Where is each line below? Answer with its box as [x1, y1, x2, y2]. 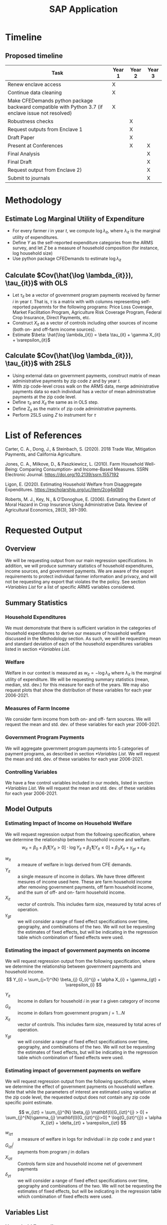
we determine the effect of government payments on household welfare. [5, 1084, 154, 1090]
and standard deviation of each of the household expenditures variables [5, 641, 153, 647]
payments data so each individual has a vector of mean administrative [12, 388, 156, 394]
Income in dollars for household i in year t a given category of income [17, 998, 160, 1004]
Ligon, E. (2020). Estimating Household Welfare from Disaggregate [5, 481, 142, 488]
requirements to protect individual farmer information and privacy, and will [5, 574, 157, 580]
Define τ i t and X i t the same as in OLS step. [12, 399, 99, 406]
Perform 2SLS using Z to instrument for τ [12, 412, 96, 418]
